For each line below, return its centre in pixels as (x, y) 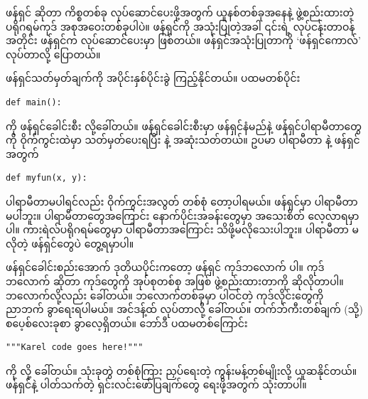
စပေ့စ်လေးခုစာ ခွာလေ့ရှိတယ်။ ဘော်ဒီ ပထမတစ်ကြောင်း (127, 323)
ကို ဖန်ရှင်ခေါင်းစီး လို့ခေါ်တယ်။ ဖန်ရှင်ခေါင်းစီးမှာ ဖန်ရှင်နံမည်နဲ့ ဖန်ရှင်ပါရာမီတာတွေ (184, 126)
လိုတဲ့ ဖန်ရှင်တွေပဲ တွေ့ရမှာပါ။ (70, 243)
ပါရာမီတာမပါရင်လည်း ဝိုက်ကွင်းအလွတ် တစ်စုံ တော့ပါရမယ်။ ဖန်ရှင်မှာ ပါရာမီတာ (182, 201)
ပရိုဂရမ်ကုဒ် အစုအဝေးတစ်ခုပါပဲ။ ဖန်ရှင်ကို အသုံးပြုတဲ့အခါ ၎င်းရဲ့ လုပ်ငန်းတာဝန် (180, 26)
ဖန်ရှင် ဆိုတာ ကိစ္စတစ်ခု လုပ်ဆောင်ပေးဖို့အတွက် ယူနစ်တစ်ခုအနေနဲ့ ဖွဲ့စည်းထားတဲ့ (180, 12)
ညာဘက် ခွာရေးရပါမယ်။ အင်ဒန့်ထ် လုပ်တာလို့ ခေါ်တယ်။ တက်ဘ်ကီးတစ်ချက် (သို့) (184, 309)
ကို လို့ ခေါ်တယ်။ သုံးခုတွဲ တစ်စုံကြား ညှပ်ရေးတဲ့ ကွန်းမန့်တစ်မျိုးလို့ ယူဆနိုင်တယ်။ (182, 370)
